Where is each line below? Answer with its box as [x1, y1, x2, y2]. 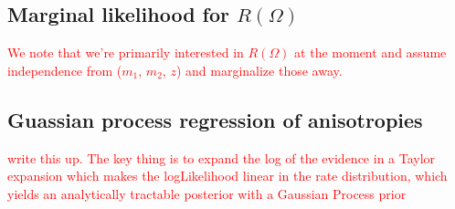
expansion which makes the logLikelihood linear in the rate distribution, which [7, 166, 448, 185]
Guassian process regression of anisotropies [7, 105, 423, 133]
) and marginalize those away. [175, 60, 343, 79]
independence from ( [7, 60, 122, 79]
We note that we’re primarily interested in [7, 43, 244, 62]
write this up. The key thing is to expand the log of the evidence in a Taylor [7, 148, 436, 167]
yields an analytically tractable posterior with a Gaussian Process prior [7, 183, 407, 203]
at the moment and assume [294, 43, 447, 62]
